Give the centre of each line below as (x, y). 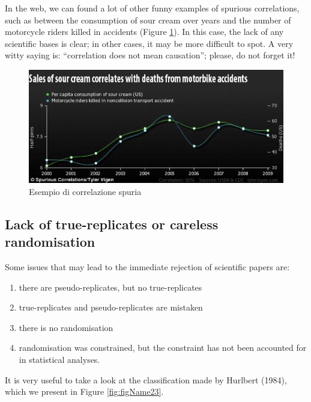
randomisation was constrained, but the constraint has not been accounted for (163, 348)
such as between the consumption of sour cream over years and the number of (148, 20)
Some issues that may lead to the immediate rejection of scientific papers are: (147, 266)
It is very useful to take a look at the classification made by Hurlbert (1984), (146, 379)
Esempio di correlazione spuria (85, 191)
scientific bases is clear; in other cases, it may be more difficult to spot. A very (149, 43)
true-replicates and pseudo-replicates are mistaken (111, 307)
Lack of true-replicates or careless (112, 224)
